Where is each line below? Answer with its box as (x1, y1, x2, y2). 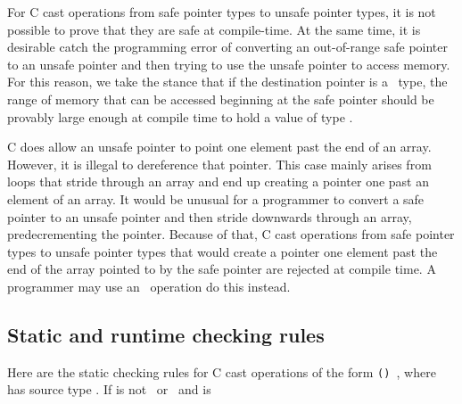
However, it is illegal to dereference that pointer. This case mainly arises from (7, 154, 432, 173)
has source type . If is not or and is (7, 380, 211, 399)
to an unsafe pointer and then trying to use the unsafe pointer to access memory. (7, 54, 450, 73)
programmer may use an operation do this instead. (7, 276, 291, 295)
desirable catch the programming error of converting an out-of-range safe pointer (7, 37, 449, 56)
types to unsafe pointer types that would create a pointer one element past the (7, 242, 438, 260)
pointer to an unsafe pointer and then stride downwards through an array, (7, 207, 412, 226)
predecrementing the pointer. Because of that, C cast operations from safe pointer (7, 225, 455, 243)
